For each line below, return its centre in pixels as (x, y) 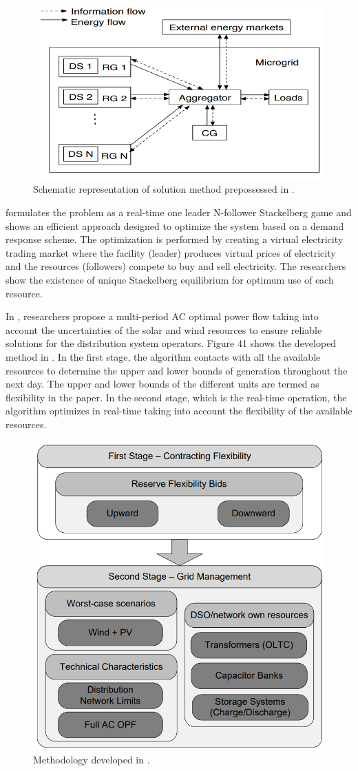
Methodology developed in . (92, 759)
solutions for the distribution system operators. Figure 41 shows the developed (171, 343)
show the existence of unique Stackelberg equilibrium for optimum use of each (170, 279)
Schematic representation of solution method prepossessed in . (164, 189)
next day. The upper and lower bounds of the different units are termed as (162, 384)
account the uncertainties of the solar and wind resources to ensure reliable (164, 329)
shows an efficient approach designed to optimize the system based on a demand (175, 225)
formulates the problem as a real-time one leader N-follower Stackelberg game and (179, 212)
